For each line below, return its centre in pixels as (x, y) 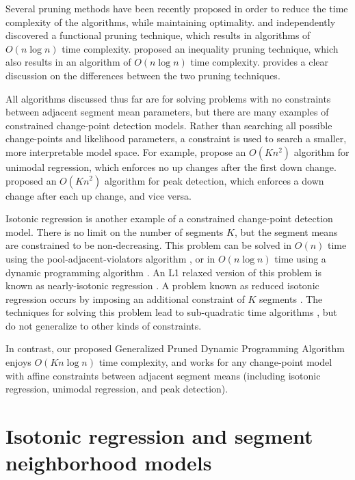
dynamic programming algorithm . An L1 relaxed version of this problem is (163, 272)
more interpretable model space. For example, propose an (126, 151)
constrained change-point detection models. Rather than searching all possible (169, 125)
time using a (300, 258)
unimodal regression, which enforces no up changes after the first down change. (171, 166)
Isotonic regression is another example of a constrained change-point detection (169, 218)
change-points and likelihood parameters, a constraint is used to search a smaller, (176, 138)
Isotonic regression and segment (159, 436)
